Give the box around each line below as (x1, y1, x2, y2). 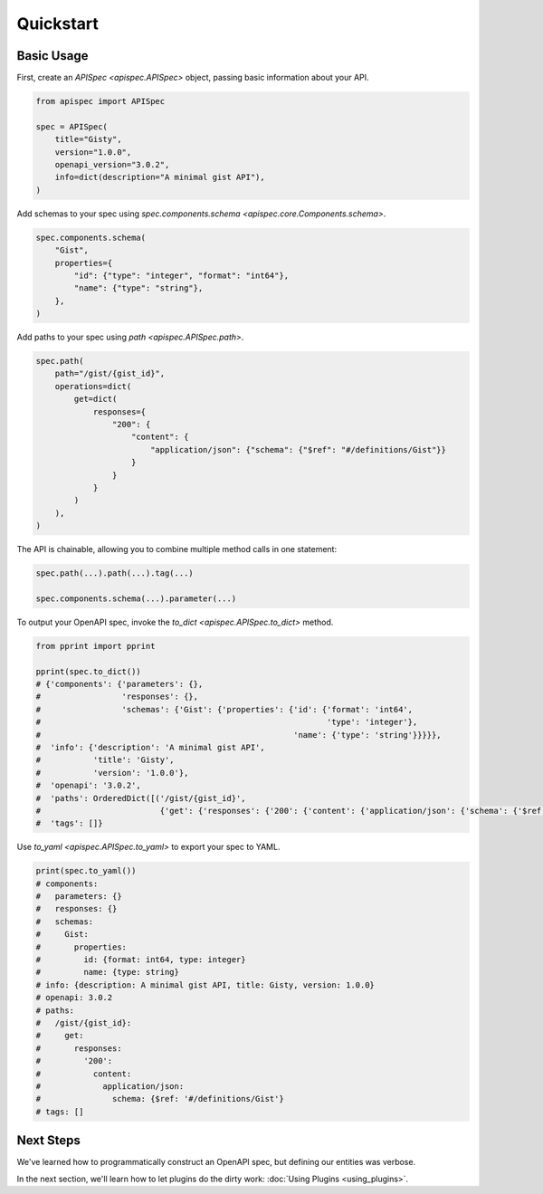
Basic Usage (16, 48, 89, 63)
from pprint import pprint (35, 641, 156, 651)
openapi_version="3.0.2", (54, 159, 170, 169)
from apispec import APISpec (35, 96, 166, 107)
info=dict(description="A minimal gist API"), (54, 172, 266, 183)
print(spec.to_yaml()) (35, 865, 137, 876)
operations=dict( (54, 381, 132, 391)
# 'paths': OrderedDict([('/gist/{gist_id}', (35, 793, 246, 803)
